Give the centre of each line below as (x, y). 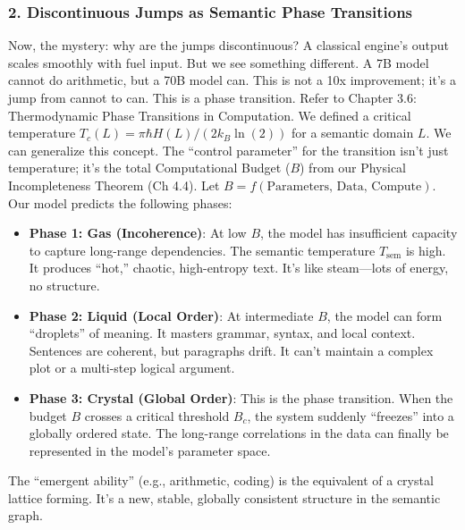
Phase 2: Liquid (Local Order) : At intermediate (171, 315)
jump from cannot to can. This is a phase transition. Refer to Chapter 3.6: (212, 97)
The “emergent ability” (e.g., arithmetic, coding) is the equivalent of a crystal (221, 480)
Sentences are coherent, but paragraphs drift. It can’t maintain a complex (231, 350)
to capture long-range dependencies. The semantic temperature (202, 250)
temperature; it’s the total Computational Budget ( (149, 168)
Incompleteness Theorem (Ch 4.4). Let (114, 185)
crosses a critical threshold (157, 415)
